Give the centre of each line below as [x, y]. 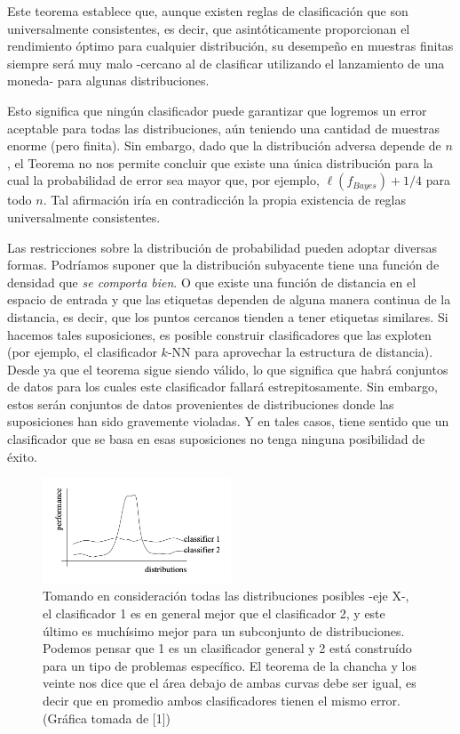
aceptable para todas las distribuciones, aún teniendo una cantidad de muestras [224, 128]
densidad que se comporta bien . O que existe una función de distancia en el [212, 282]
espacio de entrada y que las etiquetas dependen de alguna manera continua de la [229, 299]
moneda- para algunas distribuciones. [108, 81]
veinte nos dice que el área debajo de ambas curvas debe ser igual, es [230, 683]
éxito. [22, 456]
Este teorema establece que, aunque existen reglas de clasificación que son [208, 11]
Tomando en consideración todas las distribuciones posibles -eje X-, [226, 596]
